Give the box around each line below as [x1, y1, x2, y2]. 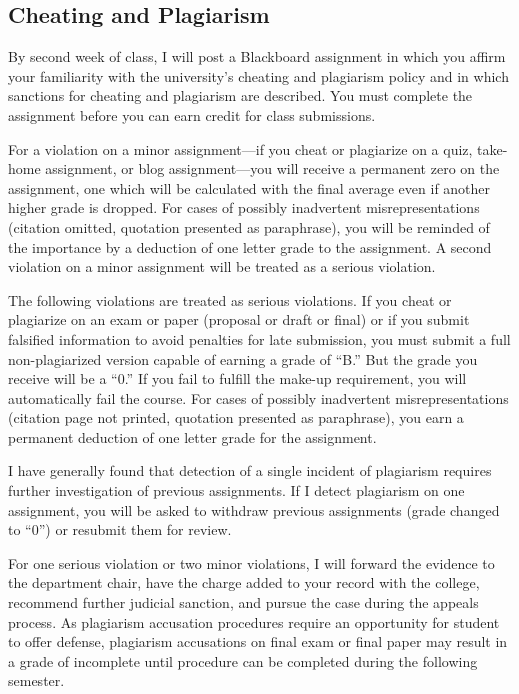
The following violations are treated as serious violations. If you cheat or [8, 289, 452, 310]
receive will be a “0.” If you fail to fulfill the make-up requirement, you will [8, 368, 467, 389]
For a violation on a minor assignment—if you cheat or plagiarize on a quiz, [8, 138, 473, 159]
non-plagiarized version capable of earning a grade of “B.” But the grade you [8, 348, 478, 369]
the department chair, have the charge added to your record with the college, [8, 572, 480, 593]
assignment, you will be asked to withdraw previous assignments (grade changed [8, 499, 500, 520]
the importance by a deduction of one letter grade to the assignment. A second [8, 236, 492, 257]
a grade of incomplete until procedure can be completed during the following [8, 650, 478, 671]
